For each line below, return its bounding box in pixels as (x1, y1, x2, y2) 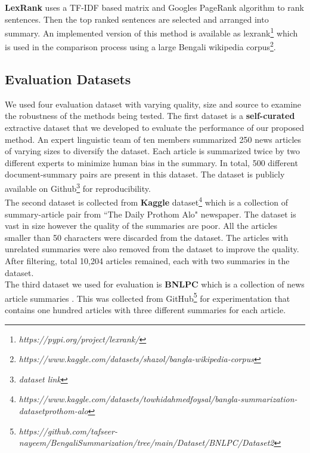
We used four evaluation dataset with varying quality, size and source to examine (5, 97, 302, 110)
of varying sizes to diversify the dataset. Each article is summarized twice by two (5, 145, 300, 157)
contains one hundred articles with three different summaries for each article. (5, 303, 286, 316)
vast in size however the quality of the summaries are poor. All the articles (5, 219, 278, 232)
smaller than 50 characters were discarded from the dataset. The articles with (5, 231, 289, 243)
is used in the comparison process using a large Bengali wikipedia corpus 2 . (5, 39, 276, 53)
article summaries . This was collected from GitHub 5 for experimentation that (5, 290, 290, 304)
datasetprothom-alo (18, 404, 88, 417)
